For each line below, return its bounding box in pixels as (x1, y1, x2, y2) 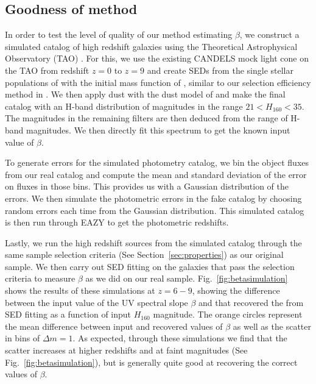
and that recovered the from (198, 296, 304, 308)
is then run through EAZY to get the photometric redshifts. (5, 216, 229, 229)
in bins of (5, 332, 40, 344)
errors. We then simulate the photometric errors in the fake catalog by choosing (5, 191, 302, 204)
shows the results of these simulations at (5, 284, 155, 297)
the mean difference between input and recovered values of (5, 319, 223, 332)
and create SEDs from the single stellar (147, 63, 293, 76)
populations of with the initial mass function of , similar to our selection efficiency (5, 76, 311, 88)
